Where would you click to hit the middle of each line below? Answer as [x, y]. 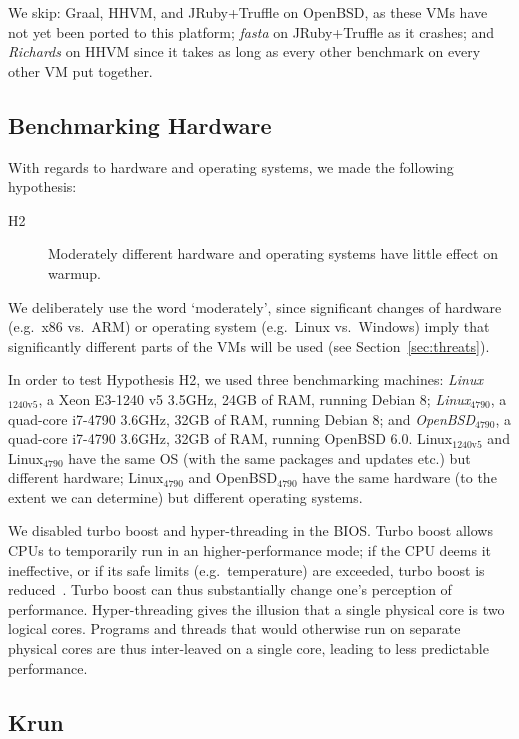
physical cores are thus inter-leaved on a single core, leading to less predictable [248, 648]
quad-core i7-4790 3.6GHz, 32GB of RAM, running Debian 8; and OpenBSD [242, 418]
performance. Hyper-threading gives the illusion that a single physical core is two [256, 608]
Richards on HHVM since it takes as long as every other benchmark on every [244, 51]
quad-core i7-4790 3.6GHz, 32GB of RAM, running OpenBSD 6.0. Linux [230, 438]
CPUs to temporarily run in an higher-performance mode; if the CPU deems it [250, 550]
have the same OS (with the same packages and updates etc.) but [269, 457]
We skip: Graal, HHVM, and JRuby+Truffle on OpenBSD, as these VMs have [248, 12]
